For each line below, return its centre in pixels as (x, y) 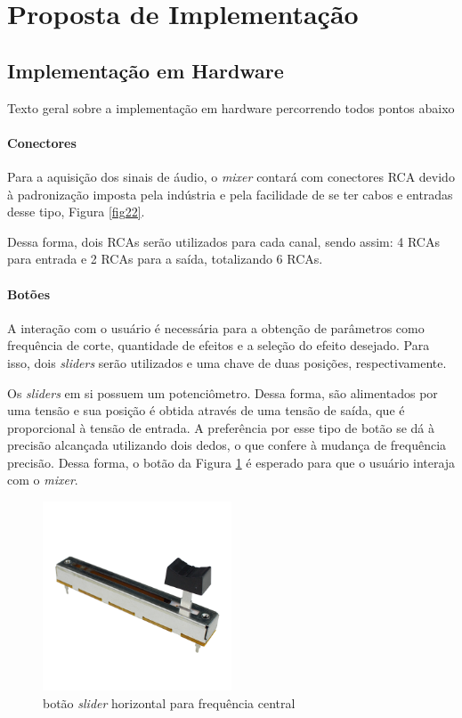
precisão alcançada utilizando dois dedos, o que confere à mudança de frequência (227, 445)
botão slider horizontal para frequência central (169, 702)
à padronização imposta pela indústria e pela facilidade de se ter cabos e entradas (230, 194)
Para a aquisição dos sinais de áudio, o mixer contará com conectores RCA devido (231, 176)
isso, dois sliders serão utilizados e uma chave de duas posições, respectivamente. (227, 362)
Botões (28, 294)
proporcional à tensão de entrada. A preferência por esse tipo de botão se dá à (221, 427)
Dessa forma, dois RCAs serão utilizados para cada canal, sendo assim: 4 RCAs (223, 241)
